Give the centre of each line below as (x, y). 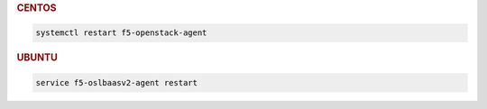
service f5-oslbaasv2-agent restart (117, 82)
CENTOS (37, 8)
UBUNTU (37, 58)
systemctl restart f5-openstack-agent (121, 33)
